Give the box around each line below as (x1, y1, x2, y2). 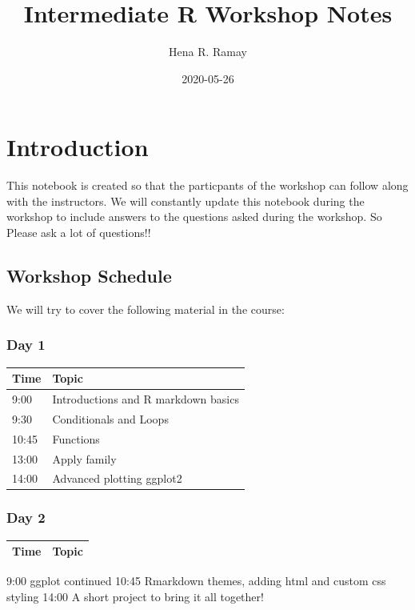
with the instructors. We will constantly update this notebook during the (6, 192, 365, 209)
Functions (52, 430, 100, 447)
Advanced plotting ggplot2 (52, 470, 182, 487)
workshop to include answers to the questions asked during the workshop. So (6, 208, 382, 225)
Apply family (52, 450, 117, 467)
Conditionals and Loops (52, 410, 169, 427)
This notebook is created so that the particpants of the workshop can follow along (6, 177, 409, 194)
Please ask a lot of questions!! (6, 224, 151, 241)
